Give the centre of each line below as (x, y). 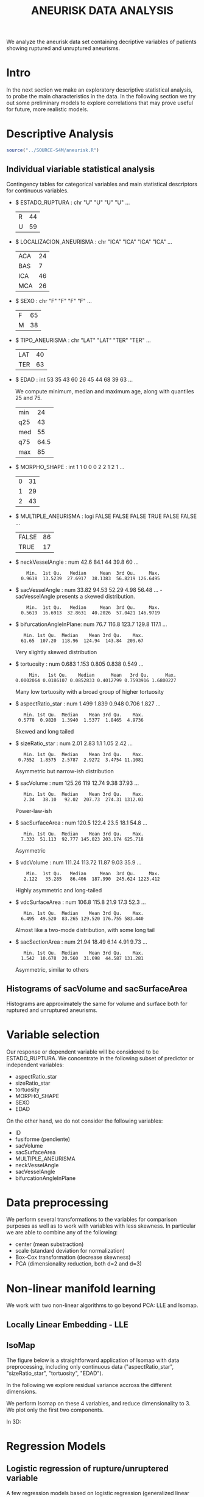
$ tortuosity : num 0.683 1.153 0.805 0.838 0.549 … (79, 664)
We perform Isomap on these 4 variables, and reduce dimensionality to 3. (98, 1403)
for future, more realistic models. (47, 109)
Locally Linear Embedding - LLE (68, 1324)
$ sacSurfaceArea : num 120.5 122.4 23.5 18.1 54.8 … (81, 823)
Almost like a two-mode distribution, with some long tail (85, 930)
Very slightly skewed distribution (56, 652)
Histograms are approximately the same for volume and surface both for (97, 1003)
